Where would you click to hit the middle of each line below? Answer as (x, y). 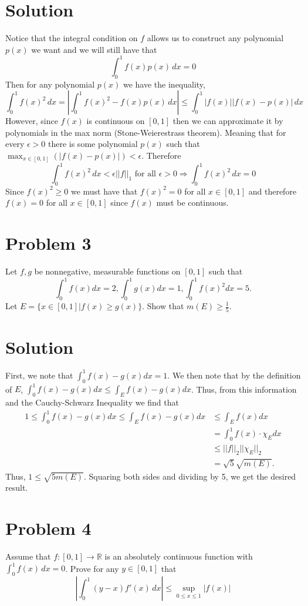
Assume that (28, 556)
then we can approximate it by (228, 121)
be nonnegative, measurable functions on (107, 271)
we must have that (104, 191)
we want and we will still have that (94, 49)
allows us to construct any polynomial (215, 38)
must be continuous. (192, 202)
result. (17, 488)
